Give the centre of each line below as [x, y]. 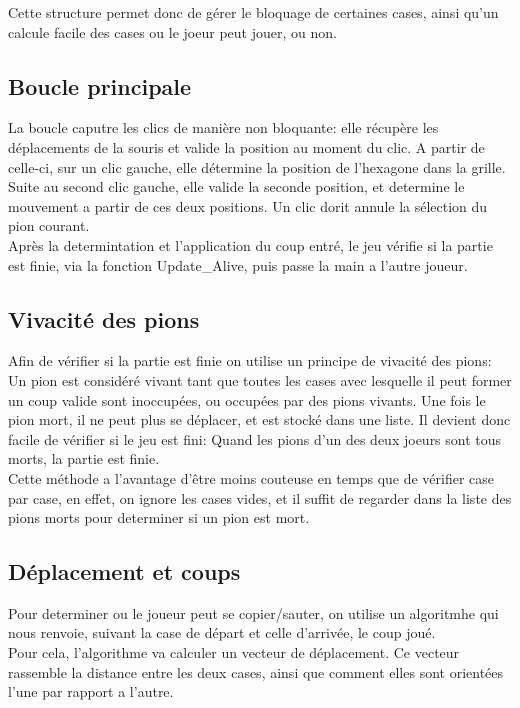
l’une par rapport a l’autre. [91, 691]
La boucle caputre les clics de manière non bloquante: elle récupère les [223, 127]
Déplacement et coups [124, 571]
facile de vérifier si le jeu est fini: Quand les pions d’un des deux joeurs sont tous [255, 438]
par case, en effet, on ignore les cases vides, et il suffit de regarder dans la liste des [260, 497]
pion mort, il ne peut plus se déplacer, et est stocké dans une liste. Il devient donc [259, 419]
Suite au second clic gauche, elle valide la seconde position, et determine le [236, 186]
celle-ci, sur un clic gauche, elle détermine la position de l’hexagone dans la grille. [257, 166]
